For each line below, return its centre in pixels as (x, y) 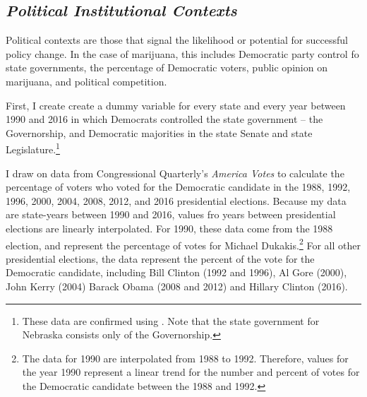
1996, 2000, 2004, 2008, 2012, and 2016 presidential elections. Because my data (176, 200)
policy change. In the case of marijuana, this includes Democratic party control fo (182, 53)
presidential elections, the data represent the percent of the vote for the (160, 258)
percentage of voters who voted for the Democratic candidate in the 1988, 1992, (178, 187)
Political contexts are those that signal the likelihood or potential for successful (177, 40)
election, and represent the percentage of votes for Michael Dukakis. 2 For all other (183, 244)
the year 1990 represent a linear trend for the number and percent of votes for (191, 372)
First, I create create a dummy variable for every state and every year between (176, 105)
